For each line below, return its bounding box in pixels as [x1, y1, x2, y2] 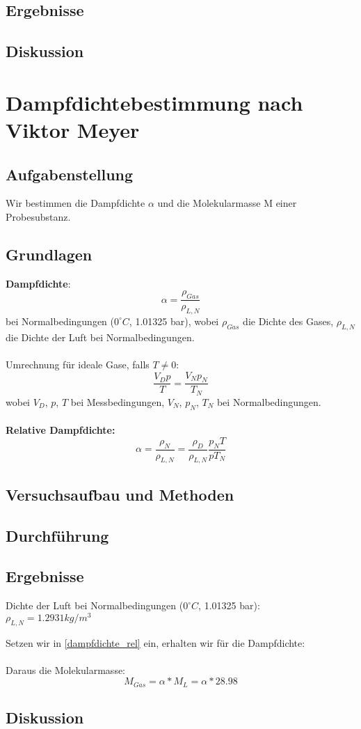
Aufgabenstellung [6, 163, 134, 185]
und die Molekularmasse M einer [157, 196, 297, 210]
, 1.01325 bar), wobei [129, 313, 219, 328]
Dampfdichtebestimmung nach [6, 88, 303, 116]
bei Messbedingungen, [70, 394, 165, 409]
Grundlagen [6, 243, 93, 265]
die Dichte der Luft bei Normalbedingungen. [6, 329, 195, 344]
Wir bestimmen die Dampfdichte [6, 196, 145, 210]
